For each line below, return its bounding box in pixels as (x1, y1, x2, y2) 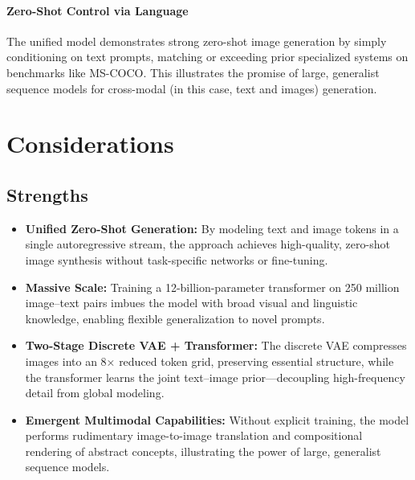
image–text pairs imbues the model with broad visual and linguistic (25, 294, 358, 311)
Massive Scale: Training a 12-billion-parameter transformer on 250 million (25, 278, 400, 295)
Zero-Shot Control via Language (6, 2, 189, 18)
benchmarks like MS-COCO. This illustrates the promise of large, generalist (6, 64, 380, 80)
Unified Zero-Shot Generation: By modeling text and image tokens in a (25, 219, 399, 236)
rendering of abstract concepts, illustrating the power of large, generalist (25, 442, 381, 459)
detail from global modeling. (25, 384, 165, 401)
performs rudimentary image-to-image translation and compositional (25, 427, 363, 444)
